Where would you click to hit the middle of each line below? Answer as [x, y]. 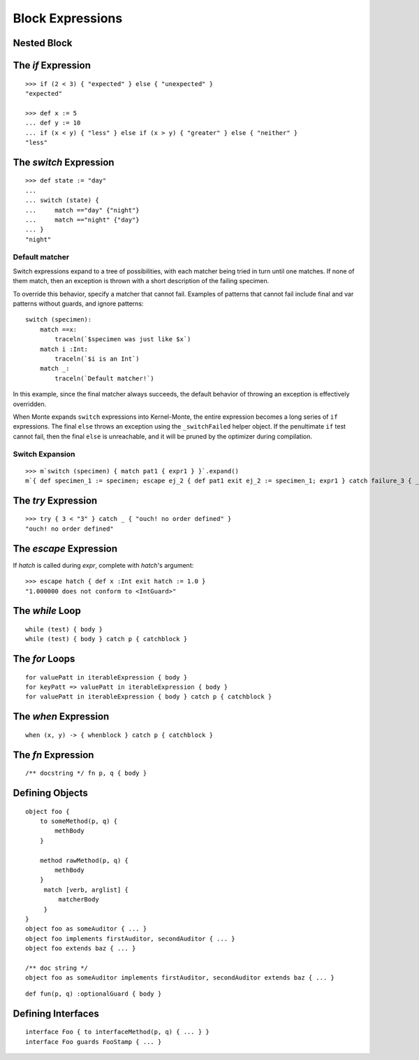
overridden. [30, 404]
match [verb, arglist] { [86, 889]
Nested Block [43, 43]
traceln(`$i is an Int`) [97, 359]
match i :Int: [64, 349]
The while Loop [47, 611]
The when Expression [61, 717]
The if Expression [52, 65]
